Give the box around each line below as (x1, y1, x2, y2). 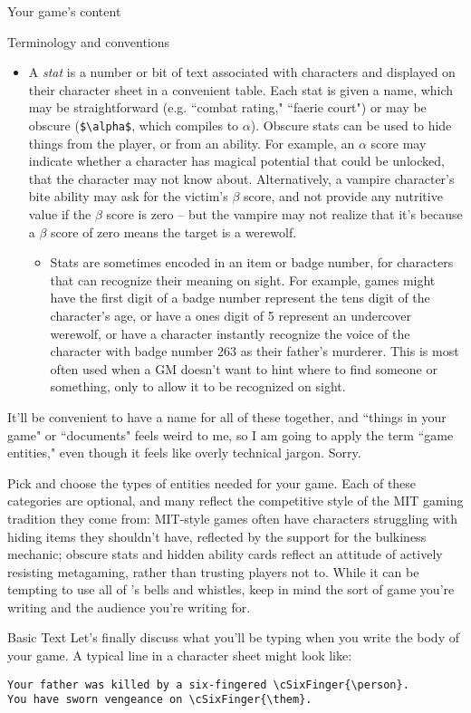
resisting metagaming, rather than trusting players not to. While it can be (7, 562, 419, 581)
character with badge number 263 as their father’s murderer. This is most (50, 342, 459, 361)
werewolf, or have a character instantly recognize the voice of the (50, 323, 410, 342)
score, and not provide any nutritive (243, 187, 443, 206)
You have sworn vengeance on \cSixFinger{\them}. (7, 693, 312, 707)
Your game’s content (7, 2, 121, 20)
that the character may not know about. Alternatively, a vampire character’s (28, 169, 455, 188)
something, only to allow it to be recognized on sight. (50, 377, 346, 396)
